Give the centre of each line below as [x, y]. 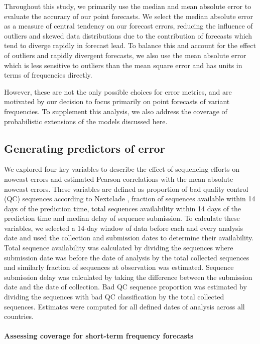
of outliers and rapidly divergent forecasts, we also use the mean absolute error [125, 55]
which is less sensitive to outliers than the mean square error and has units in [123, 65]
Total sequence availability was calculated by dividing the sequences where [119, 248]
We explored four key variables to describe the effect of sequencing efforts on [122, 169]
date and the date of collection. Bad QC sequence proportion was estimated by [125, 287]
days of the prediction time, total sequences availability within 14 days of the [123, 208]
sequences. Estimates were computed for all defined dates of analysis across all [124, 306]
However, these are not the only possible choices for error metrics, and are [118, 91]
